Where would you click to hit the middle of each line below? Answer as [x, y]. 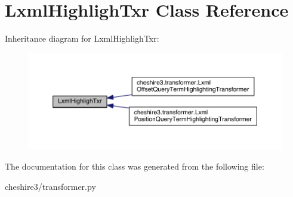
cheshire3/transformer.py [50, 187]
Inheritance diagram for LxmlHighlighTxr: [82, 38]
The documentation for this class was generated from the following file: [135, 166]
